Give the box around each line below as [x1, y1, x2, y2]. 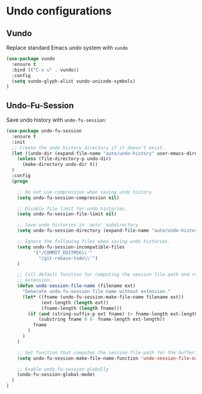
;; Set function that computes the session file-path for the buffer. [17, 349, 198, 356]
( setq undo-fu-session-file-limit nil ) [17, 211, 117, 217]
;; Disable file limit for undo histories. [17, 206, 128, 212]
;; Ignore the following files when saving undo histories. [17, 239, 171, 245]
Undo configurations [6, 4, 112, 18]
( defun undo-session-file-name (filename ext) [17, 283, 136, 289]
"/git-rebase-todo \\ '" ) [38, 255, 98, 261]
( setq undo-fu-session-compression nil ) [17, 194, 120, 201]
